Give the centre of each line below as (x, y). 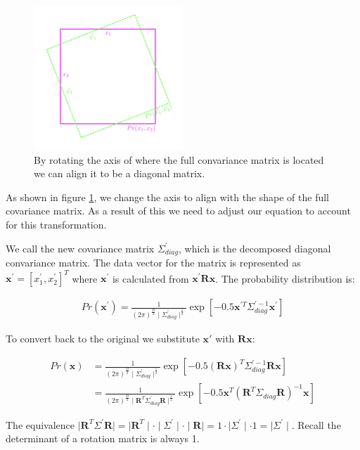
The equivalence (40, 424)
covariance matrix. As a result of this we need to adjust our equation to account (178, 211)
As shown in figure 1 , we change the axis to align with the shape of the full (168, 197)
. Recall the (316, 424)
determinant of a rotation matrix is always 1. (103, 438)
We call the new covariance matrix (80, 248)
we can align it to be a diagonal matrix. (120, 173)
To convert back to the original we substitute (103, 339)
